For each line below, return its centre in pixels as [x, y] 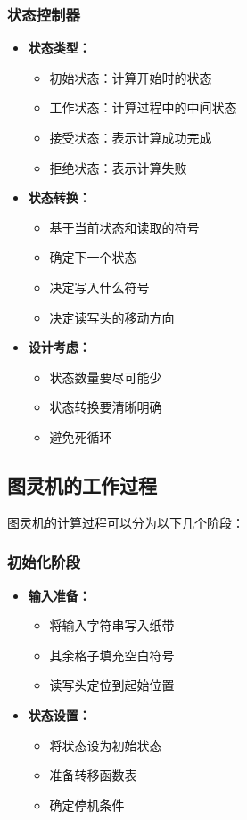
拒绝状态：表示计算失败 [118, 167]
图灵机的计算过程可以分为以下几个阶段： [126, 522]
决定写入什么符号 [99, 287]
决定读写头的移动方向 [112, 317]
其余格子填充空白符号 [112, 655]
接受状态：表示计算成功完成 [131, 137]
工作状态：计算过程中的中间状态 [143, 107]
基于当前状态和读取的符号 [124, 227]
